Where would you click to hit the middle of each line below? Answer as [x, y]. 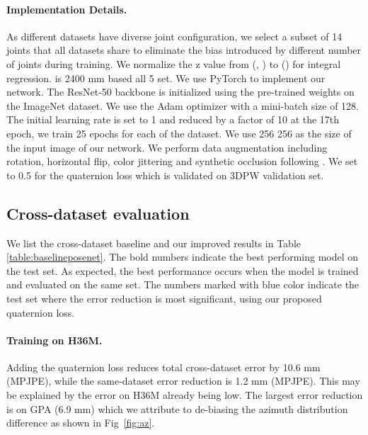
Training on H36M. [54, 340]
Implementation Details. [67, 9]
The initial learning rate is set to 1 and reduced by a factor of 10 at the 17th [173, 119]
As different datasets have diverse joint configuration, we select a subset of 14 [174, 36]
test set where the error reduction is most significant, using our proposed [164, 298]
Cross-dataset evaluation [98, 213]
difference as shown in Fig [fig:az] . [81, 423]
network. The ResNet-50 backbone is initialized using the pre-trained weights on [180, 92]
